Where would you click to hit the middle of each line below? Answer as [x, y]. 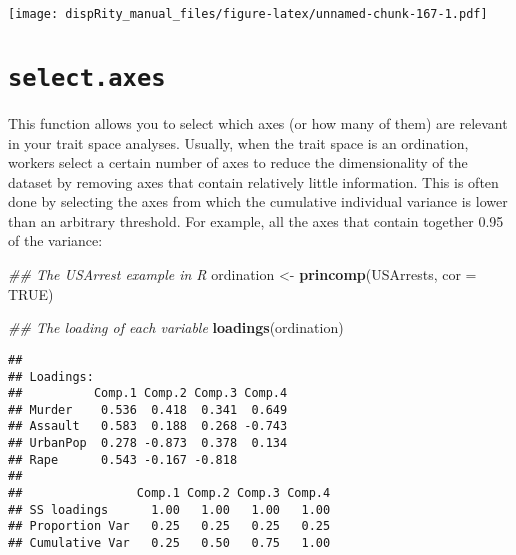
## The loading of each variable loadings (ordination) [176, 327]
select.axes [87, 77]
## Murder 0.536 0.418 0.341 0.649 [148, 409]
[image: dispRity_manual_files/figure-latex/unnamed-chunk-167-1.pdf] [248, 14]
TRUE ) [31, 293]
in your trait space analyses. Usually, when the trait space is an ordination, [238, 142]
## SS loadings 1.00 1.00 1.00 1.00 [169, 509]
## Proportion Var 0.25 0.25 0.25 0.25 [169, 526]
